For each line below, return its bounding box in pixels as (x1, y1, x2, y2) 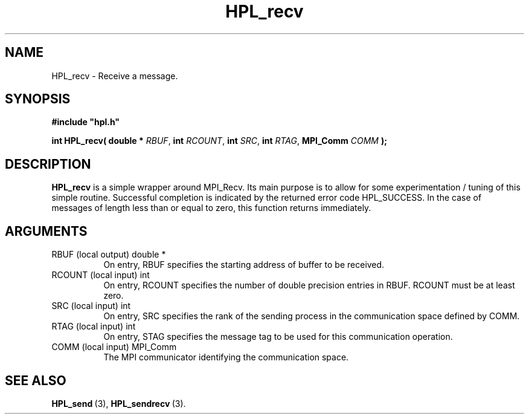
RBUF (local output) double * (51, 249, 166, 260)
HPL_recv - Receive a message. (51, 70, 178, 81)
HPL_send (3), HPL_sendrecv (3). (51, 398, 186, 409)
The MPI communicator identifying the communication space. (103, 352, 349, 363)
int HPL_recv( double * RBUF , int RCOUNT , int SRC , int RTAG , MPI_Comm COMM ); (51, 135, 388, 146)
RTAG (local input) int (51, 321, 136, 332)
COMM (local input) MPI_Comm (51, 342, 177, 352)
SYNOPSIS (5, 91, 71, 107)
